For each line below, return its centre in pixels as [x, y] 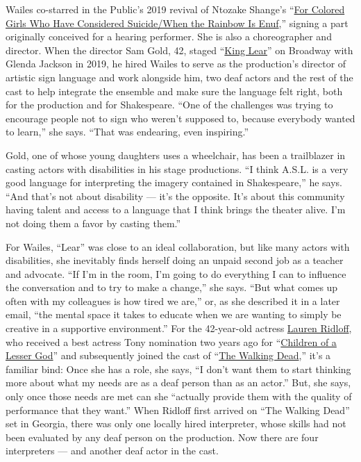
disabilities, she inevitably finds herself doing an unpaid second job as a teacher [175, 260]
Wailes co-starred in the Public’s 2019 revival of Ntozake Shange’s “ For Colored [175, 9]
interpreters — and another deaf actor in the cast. [112, 451]
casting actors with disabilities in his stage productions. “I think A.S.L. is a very [177, 168]
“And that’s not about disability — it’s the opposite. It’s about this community [175, 196]
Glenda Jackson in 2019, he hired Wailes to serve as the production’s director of [176, 64]
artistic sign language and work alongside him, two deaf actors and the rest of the [179, 77]
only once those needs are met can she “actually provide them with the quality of [179, 396]
